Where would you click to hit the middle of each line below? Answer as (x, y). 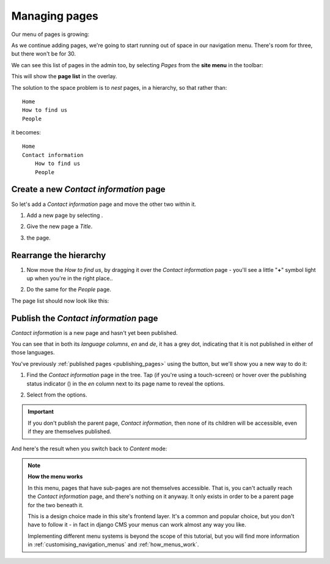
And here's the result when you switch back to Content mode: (89, 449)
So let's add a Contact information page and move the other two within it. (104, 204)
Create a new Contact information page (88, 189)
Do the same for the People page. (69, 290)
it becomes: (26, 133)
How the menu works (55, 477)
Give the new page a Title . (60, 227)
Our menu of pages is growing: (50, 34)
